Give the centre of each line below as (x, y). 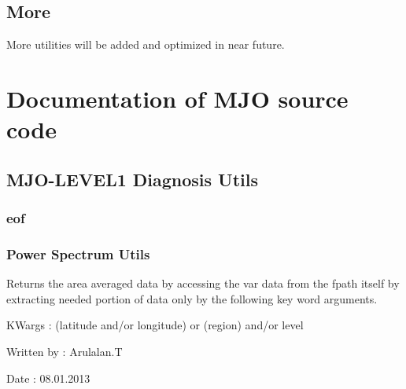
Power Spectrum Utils (78, 253)
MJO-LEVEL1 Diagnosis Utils (133, 179)
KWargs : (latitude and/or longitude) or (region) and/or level (155, 325)
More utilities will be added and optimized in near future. (146, 44)
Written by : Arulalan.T (65, 351)
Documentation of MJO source (177, 98)
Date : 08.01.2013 (48, 378)
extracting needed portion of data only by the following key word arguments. (192, 298)
